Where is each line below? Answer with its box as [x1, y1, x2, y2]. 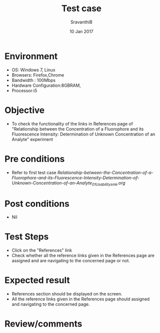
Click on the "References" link [11, 247, 72, 254]
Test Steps [4, 231, 49, 242]
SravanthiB [70, 19, 93, 25]
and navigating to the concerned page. [11, 301, 90, 307]
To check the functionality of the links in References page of [11, 120, 133, 127]
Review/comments [4, 318, 82, 330]
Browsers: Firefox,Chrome [11, 72, 64, 78]
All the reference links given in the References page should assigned [11, 296, 150, 302]
